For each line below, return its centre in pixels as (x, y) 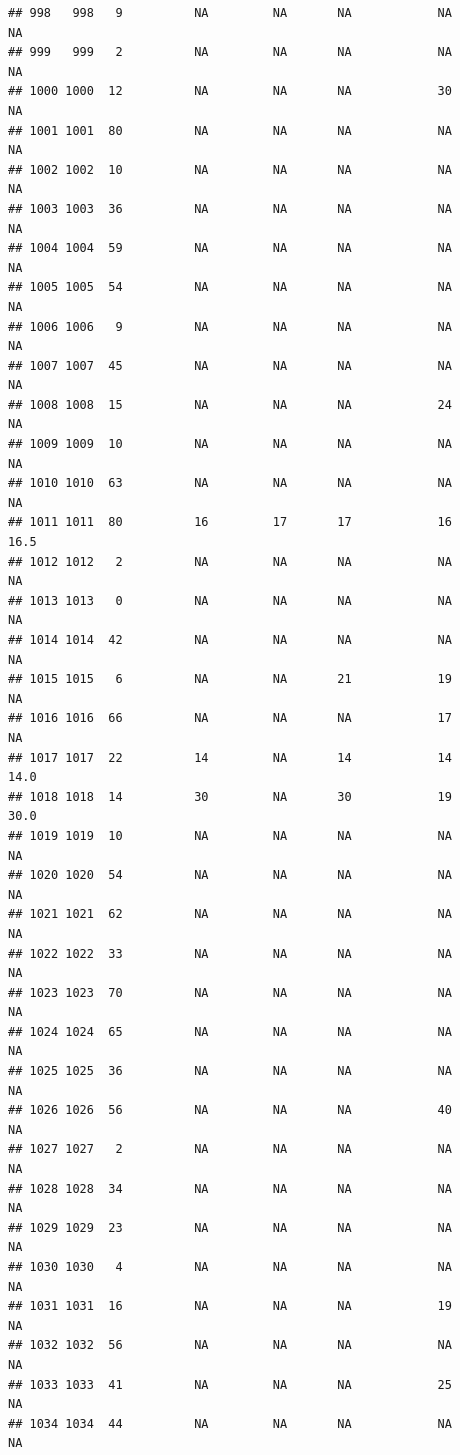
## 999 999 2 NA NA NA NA (230, 52)
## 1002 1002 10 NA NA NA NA (230, 169)
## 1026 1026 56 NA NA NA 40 (230, 1110)
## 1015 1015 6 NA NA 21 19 (230, 679)
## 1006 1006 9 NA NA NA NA (230, 326)
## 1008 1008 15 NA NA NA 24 (230, 404)
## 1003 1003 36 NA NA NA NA (230, 208)
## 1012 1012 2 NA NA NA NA (230, 561)
